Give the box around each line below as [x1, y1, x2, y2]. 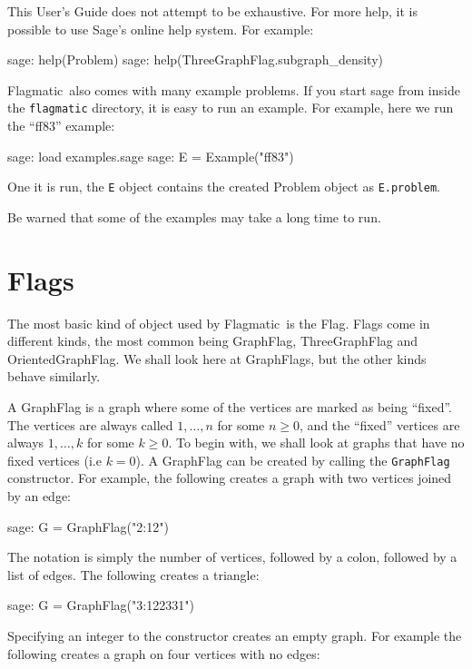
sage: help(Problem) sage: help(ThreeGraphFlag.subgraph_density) [7, 50, 384, 69]
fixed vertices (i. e [7, 450, 102, 469]
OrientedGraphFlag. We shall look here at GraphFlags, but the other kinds [7, 349, 427, 368]
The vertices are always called [7, 415, 173, 434]
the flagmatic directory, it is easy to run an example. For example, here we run [7, 98, 454, 117]
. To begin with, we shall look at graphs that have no [168, 433, 465, 452]
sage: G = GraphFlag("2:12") [7, 517, 169, 536]
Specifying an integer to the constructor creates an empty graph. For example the [7, 625, 462, 644]
